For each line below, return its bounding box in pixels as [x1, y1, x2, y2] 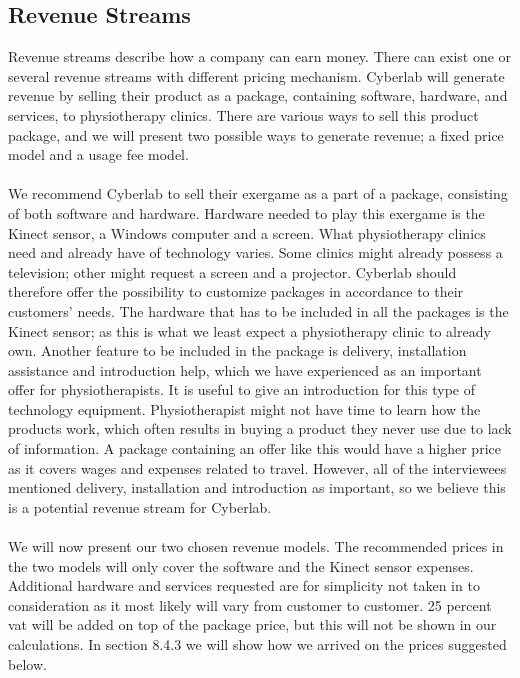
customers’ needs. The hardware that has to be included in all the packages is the [8, 300, 509, 321]
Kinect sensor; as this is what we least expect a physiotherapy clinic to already [8, 320, 491, 341]
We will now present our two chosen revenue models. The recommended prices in [8, 536, 504, 557]
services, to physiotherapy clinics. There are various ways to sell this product [8, 104, 479, 125]
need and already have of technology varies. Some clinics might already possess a [8, 242, 503, 263]
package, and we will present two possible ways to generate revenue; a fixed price [8, 124, 504, 145]
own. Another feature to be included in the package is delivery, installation [8, 340, 467, 361]
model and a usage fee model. [8, 144, 189, 165]
